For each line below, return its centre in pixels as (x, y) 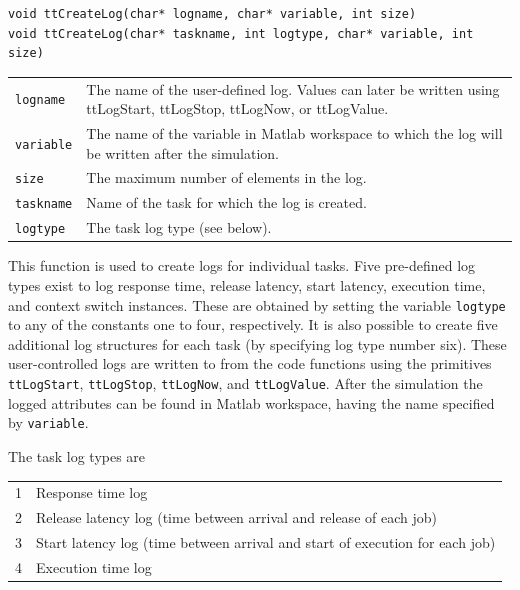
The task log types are (77, 455)
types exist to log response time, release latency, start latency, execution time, (247, 284)
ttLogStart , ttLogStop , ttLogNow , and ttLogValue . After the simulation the (245, 383)
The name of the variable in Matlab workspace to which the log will (294, 132)
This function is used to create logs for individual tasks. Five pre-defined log (242, 265)
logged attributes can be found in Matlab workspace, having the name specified (251, 402)
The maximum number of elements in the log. (226, 177)
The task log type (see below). (179, 227)
